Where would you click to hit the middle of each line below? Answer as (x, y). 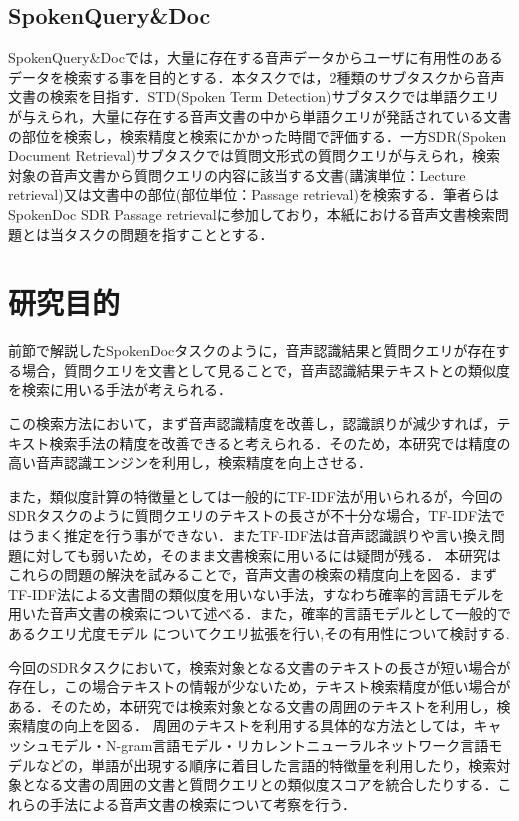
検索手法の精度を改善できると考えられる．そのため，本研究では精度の (280, 442)
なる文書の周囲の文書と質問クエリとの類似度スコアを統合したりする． (266, 784)
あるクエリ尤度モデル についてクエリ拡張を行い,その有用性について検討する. (259, 632)
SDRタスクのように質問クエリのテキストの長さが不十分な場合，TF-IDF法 (250, 515)
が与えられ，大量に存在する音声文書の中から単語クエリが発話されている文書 (260, 115)
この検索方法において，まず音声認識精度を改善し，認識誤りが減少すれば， (252, 423)
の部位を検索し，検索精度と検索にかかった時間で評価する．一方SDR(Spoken (257, 135)
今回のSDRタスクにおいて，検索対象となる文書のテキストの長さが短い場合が (259, 666)
